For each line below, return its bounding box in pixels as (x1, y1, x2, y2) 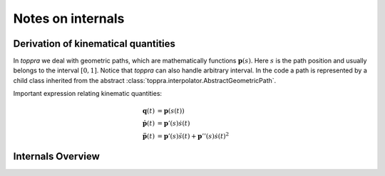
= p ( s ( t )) (157, 107, 185, 115)
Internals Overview (13, 150, 100, 163)
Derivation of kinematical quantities (13, 38, 176, 50)
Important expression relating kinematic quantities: (13, 89, 163, 98)
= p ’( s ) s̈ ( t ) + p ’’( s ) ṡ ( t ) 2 (157, 131, 230, 141)
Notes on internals (13, 11, 125, 26)
